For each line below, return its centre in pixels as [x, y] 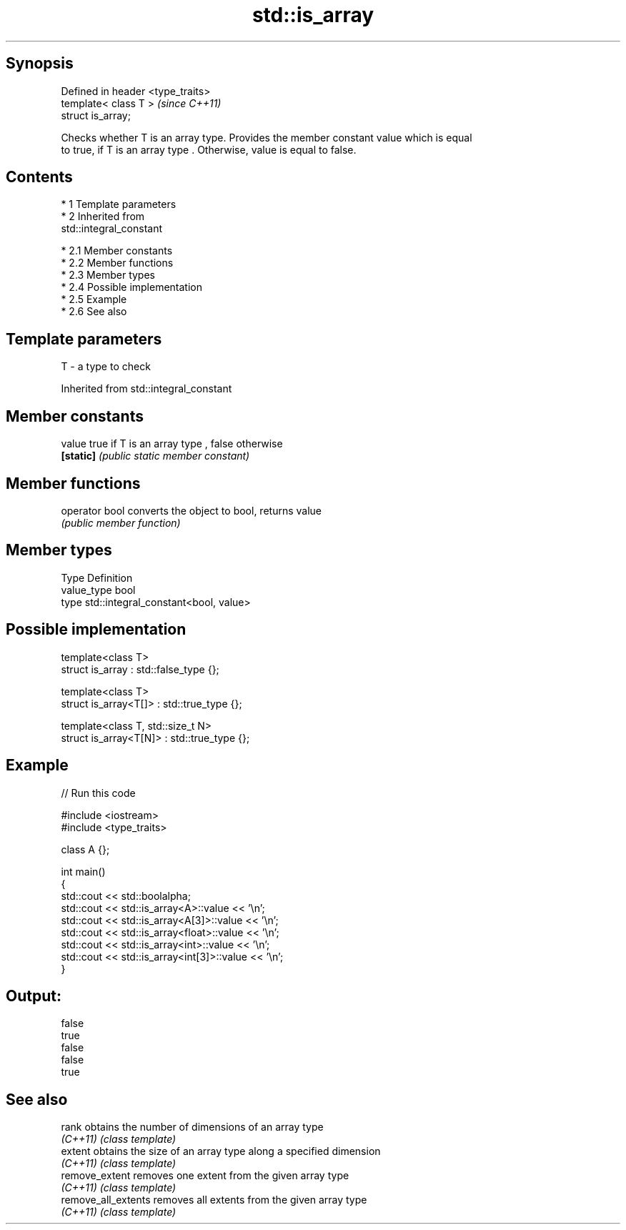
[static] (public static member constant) [155, 456]
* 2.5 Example [94, 299]
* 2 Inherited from [103, 217]
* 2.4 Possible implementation [132, 287]
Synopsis [40, 64]
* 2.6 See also [94, 312]
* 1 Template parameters [119, 204]
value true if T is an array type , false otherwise [172, 444]
